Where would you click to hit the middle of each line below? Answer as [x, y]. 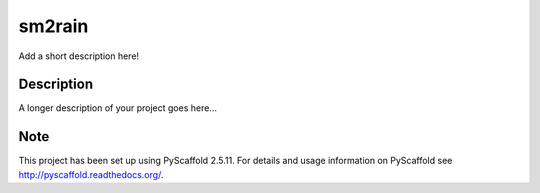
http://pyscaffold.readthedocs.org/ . [91, 174]
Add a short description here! [79, 56]
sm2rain [53, 26]
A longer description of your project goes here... [117, 108]
